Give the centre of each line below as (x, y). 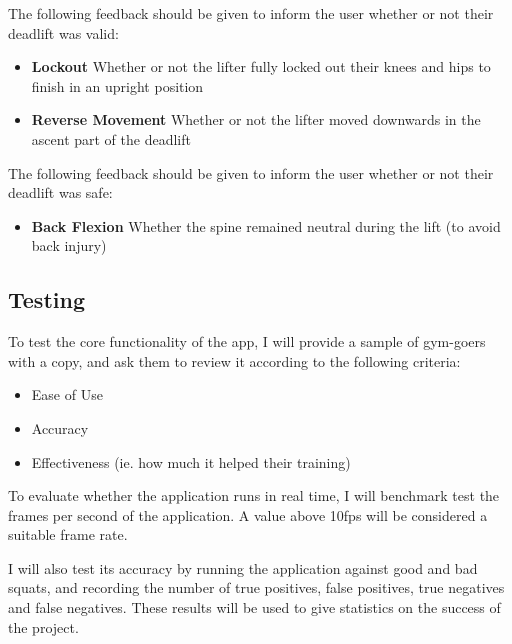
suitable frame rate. (68, 534)
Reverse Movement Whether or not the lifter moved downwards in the (256, 119)
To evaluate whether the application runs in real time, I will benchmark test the (254, 495)
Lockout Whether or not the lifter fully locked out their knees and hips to (261, 66)
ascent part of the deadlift (111, 138)
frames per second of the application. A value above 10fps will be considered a (248, 514)
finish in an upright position (117, 85)
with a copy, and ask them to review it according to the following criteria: (234, 360)
